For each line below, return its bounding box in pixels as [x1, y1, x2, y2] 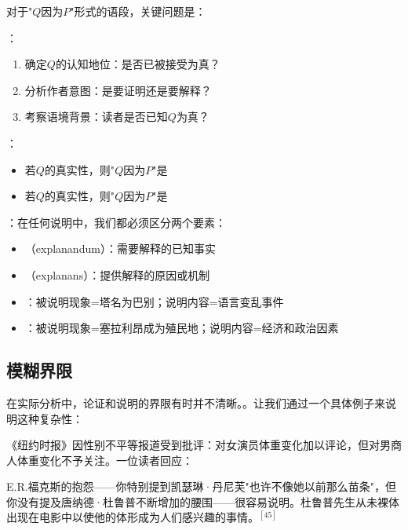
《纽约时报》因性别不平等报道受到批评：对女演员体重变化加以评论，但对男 [6, 437, 391, 453]
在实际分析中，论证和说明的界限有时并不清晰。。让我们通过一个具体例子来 [6, 394, 385, 411]
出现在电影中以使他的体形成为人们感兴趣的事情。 [6, 509, 259, 525]
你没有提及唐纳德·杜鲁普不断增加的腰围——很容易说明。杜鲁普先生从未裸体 [6, 493, 399, 510]
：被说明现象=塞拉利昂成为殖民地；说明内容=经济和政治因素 [24, 320, 339, 336]
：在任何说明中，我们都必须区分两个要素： [6, 214, 226, 230]
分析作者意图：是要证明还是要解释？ [24, 82, 212, 98]
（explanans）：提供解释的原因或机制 [24, 266, 210, 283]
